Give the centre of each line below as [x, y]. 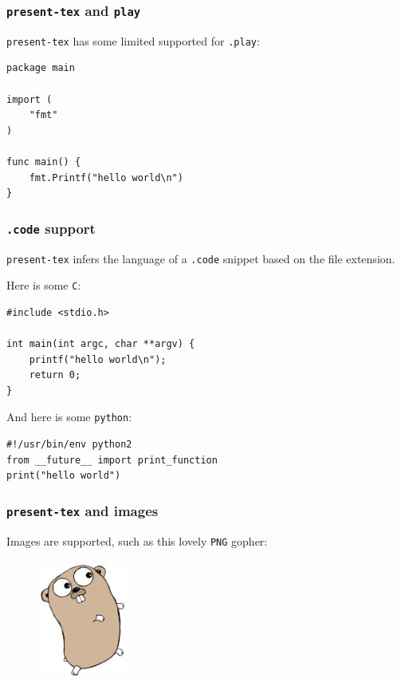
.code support [51, 228]
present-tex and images [83, 510]
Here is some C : [44, 285]
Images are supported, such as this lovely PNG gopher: [137, 540]
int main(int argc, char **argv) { [101, 344]
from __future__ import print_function [112, 460]
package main [41, 68]
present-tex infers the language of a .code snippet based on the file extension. [201, 258]
